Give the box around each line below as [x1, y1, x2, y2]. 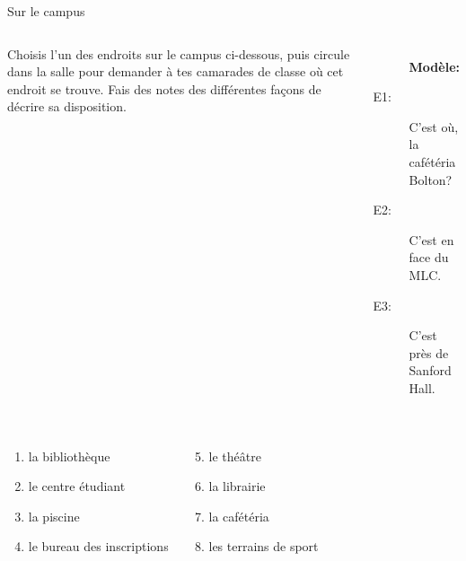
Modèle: [409, 57, 460, 75]
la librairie [208, 477, 266, 495]
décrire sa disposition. [7, 97, 127, 116]
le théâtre [208, 446, 261, 465]
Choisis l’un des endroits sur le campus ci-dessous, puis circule [7, 44, 350, 63]
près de [409, 343, 449, 362]
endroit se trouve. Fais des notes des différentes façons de [7, 79, 321, 98]
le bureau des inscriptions [28, 537, 169, 556]
